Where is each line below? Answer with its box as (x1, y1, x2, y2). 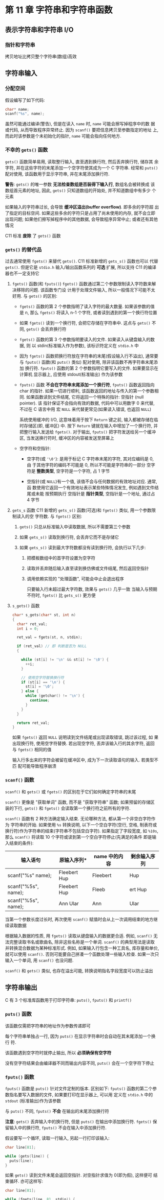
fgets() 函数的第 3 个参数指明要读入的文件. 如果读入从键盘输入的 (19, 336, 151, 342)
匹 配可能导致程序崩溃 (12, 763, 57, 769)
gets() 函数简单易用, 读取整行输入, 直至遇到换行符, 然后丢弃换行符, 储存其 (5, 159, 153, 165)
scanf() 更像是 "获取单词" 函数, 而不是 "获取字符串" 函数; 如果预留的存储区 (5, 799, 155, 805)
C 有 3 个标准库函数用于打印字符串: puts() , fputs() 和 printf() (5, 997, 132, 1003)
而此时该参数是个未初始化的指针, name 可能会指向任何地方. (5, 133, 122, 139)
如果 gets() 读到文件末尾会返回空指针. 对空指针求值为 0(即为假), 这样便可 (5, 1172, 152, 1178)
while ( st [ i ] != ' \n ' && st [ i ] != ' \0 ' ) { (21, 657, 109, 662)
